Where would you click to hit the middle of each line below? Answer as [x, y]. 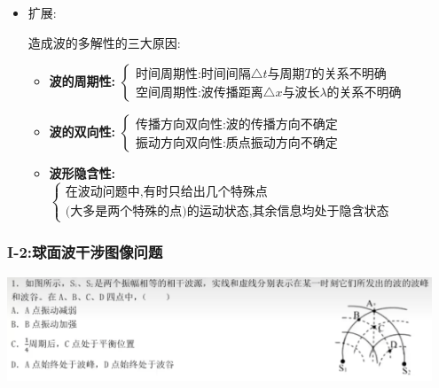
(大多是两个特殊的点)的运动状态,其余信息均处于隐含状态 [227, 212]
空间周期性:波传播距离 [199, 93]
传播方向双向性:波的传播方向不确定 [236, 124]
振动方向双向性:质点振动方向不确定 [236, 143]
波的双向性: [82, 132]
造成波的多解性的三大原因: [104, 42]
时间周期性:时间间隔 [193, 74]
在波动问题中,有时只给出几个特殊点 [166, 193]
